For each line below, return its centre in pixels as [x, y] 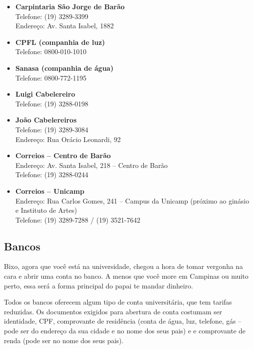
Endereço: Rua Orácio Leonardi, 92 [68, 139]
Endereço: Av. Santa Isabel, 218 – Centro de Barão [91, 165]
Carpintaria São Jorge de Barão [70, 6]
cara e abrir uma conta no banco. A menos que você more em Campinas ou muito [126, 276]
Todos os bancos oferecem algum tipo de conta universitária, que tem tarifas [118, 302]
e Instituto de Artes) [46, 210]
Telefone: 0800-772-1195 [51, 77]
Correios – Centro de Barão [63, 155]
